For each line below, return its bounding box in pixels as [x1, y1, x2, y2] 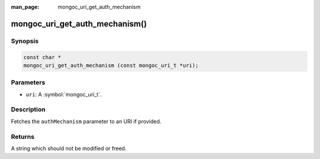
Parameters [11, 79, 46, 87]
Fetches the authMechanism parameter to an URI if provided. [11, 118, 162, 125]
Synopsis [11, 37, 39, 45]
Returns [11, 132, 35, 141]
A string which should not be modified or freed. [11, 145, 127, 152]
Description [11, 105, 46, 113]
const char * [23, 54, 62, 60]
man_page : [11, 4, 40, 10]
